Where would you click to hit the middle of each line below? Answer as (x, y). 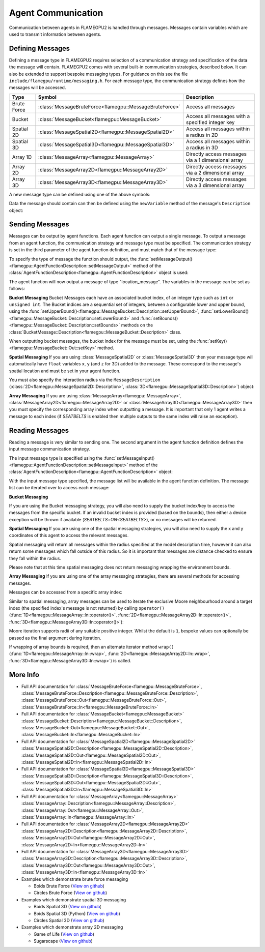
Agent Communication (56, 13)
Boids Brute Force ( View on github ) (69, 886)
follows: (17, 289)
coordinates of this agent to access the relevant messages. (69, 535)
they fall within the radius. (35, 558)
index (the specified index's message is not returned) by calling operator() (87, 608)
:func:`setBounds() (159, 318)
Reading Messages (39, 430)
